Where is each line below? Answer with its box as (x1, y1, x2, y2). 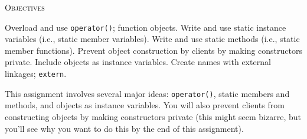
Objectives (5, 1, 45, 13)
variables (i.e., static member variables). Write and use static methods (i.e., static (5, 33, 300, 45)
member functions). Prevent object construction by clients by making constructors (5, 44, 302, 56)
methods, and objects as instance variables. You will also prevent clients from (5, 99, 285, 111)
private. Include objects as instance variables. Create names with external (5, 56, 271, 68)
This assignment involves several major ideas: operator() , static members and (5, 87, 290, 99)
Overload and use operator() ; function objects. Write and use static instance (5, 21, 286, 33)
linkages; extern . (5, 67, 67, 80)
